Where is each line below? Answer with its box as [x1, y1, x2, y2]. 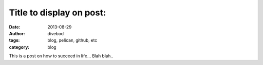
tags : [9, 38, 20, 43]
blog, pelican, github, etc [47, 38, 97, 43]
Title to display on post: [9, 7, 107, 18]
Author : [9, 30, 25, 36]
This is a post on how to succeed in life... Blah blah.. [9, 53, 113, 59]
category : [9, 44, 30, 50]
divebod [47, 30, 64, 36]
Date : [9, 24, 20, 30]
